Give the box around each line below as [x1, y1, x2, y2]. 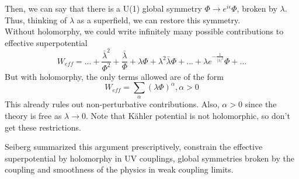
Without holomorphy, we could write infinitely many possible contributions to [5, 25, 284, 37]
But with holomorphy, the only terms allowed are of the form [5, 70, 224, 82]
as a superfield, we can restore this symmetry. [77, 13, 241, 26]
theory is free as [5, 110, 62, 122]
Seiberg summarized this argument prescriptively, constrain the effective [5, 141, 263, 153]
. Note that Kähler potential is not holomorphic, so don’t [86, 110, 290, 122]
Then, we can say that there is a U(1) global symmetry [5, 2, 202, 14]
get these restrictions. [5, 121, 81, 133]
